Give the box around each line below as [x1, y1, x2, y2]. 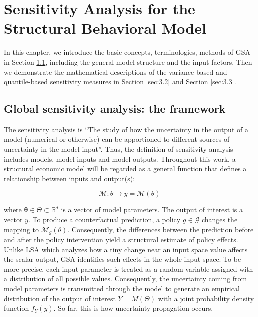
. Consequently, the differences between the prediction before [67, 224, 254, 234]
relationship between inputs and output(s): [4, 173, 135, 183]
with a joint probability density [158, 293, 254, 303]
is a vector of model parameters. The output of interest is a [61, 204, 243, 215]
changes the [201, 214, 238, 225]
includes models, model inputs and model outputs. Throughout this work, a [4, 153, 236, 164]
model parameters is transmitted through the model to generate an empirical [4, 283, 240, 294]
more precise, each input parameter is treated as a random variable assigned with [4, 263, 253, 274]
